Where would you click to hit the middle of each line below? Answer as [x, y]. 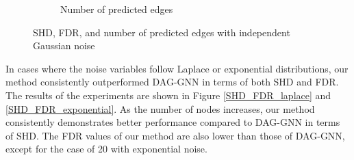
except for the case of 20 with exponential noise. [106, 149]
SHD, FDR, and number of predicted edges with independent [162, 32]
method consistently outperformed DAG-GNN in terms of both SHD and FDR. [172, 82]
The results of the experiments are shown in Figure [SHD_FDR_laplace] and [168, 95]
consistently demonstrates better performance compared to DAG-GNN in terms [173, 122]
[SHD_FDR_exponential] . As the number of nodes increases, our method [160, 108]
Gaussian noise [64, 45]
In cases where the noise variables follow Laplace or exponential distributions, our [177, 68]
